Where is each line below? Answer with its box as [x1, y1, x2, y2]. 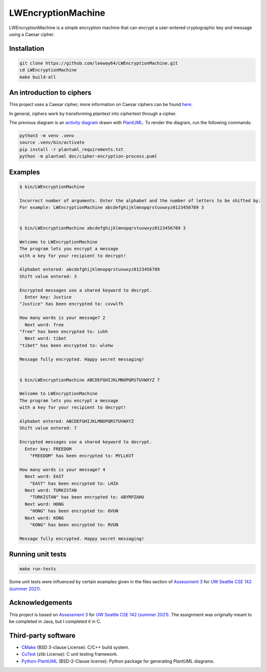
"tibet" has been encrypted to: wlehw [19, 343, 113, 348]
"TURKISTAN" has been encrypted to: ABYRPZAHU [30, 495, 145, 500]
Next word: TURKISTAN [25, 487, 77, 493]
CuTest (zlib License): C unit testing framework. [21, 651, 118, 657]
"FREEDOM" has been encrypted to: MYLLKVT [30, 453, 134, 459]
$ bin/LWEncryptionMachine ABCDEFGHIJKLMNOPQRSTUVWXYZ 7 [19, 377, 160, 383]
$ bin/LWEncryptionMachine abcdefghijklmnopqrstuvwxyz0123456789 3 [19, 225, 186, 231]
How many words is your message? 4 [19, 466, 105, 472]
